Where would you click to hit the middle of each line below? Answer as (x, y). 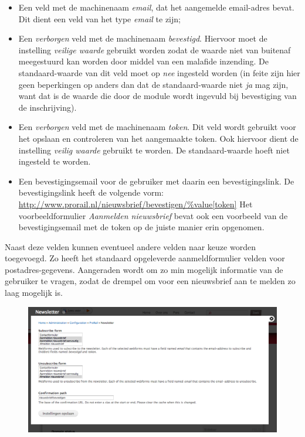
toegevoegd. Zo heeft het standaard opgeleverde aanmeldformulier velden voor (145, 258)
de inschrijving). (48, 107)
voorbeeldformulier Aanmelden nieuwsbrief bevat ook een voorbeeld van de (153, 215)
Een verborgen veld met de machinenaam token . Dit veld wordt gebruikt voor (157, 127)
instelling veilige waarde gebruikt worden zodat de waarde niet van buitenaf (155, 49)
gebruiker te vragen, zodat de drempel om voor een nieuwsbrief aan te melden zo (150, 281)
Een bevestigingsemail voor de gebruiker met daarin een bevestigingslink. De (156, 181)
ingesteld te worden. (55, 161)
